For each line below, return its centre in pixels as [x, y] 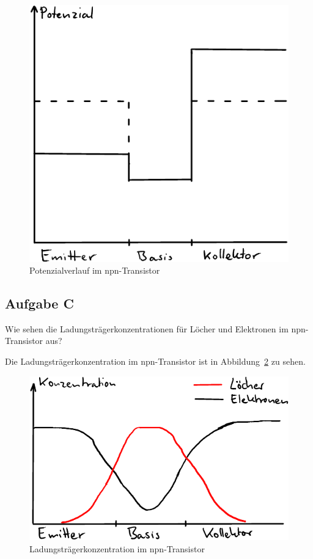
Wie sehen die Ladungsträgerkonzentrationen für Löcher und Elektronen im [147, 328]
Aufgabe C [39, 303]
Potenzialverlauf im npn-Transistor [95, 270]
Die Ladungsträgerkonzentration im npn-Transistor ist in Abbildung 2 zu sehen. [155, 361]
